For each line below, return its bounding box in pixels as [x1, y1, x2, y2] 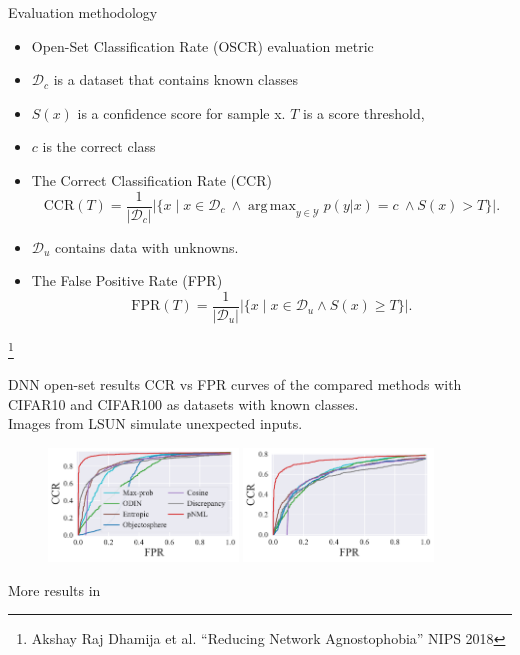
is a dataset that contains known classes [53, 69, 298, 90]
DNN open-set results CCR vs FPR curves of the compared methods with [8, 374, 462, 395]
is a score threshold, [302, 102, 425, 123]
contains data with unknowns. [55, 236, 239, 257]
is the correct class [42, 136, 156, 157]
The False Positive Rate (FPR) [31, 270, 223, 291]
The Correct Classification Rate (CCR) [31, 169, 272, 190]
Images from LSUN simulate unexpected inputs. [8, 413, 303, 434]
